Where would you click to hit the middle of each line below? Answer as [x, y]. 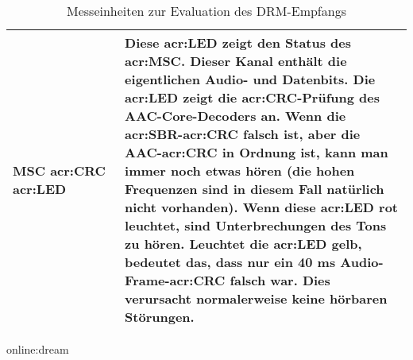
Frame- [147, 280]
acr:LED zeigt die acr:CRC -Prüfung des [252, 97]
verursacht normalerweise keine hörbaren [256, 298]
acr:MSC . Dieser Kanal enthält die [236, 61]
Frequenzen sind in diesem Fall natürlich [255, 189]
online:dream [38, 349]
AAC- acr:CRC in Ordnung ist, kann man [257, 152]
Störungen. [160, 317]
